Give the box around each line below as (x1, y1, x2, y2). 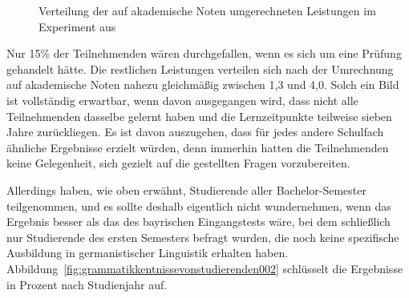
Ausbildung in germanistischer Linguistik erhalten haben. (6, 244, 289, 261)
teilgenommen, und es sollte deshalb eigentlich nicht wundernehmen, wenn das (6, 197, 391, 214)
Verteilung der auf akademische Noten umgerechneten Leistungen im (38, 2, 376, 18)
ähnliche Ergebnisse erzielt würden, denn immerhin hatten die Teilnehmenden (6, 139, 389, 155)
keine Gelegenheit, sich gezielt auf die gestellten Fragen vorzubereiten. (6, 155, 350, 171)
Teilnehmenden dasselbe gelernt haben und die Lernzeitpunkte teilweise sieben (6, 107, 392, 124)
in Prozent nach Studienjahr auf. (6, 276, 168, 292)
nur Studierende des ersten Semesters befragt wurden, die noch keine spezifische (6, 228, 399, 245)
